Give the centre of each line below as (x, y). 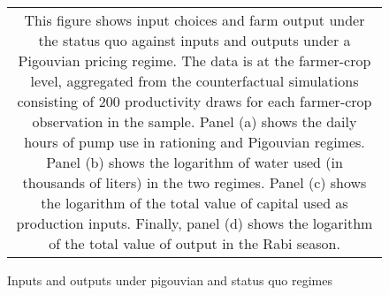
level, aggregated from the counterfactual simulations (194, 81)
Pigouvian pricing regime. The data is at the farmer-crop (194, 61)
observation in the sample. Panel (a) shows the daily (194, 121)
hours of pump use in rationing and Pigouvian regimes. (194, 142)
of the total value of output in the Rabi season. (194, 243)
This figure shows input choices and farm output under (194, 20)
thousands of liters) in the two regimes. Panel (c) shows (194, 182)
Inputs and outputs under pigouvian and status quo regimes (170, 280)
